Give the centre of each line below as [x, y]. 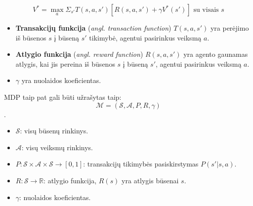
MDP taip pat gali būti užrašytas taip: [63, 97]
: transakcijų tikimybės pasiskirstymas [141, 164]
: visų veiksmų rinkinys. [57, 147]
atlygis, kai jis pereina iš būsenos [65, 63]
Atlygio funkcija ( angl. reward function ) [79, 54]
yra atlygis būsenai [150, 180]
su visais [206, 10]
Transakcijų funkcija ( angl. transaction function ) [93, 28]
